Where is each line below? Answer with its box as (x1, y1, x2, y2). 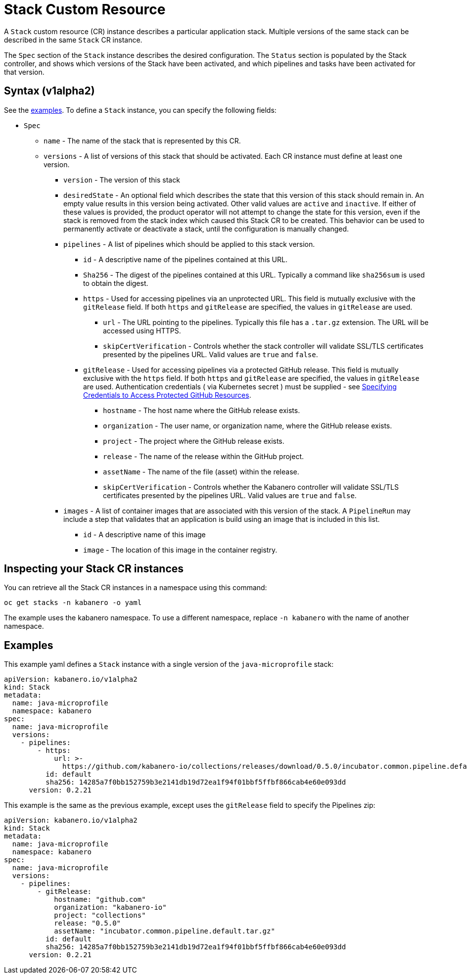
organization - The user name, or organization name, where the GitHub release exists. (103, 421, 392, 430)
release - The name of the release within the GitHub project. (103, 452, 304, 461)
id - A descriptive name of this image (83, 530, 206, 539)
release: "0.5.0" (54, 919, 121, 928)
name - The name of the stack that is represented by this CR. (44, 136, 241, 145)
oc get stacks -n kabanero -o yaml (4, 599, 142, 607)
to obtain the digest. (83, 279, 148, 287)
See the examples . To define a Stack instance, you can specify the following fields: (4, 105, 277, 114)
